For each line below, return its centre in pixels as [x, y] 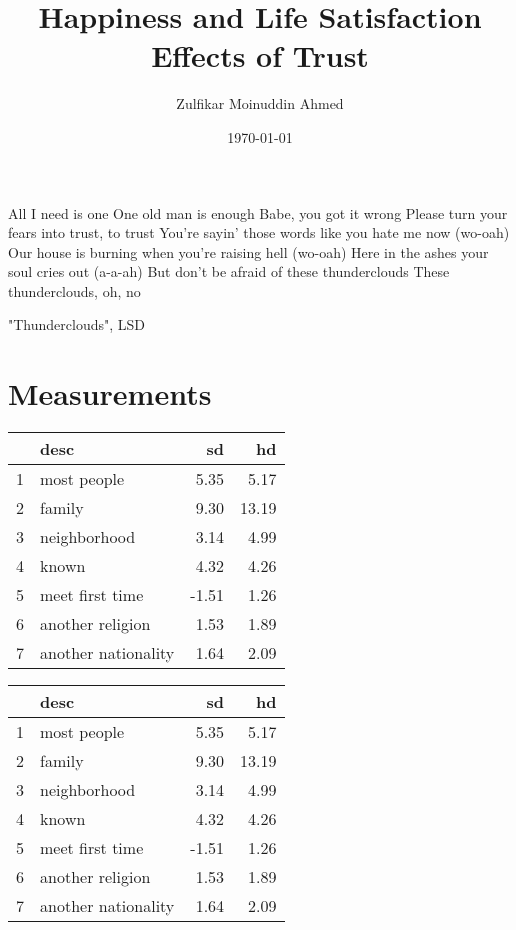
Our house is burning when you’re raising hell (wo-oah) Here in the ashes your [248, 251]
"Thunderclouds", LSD [77, 324]
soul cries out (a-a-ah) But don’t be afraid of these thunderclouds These [229, 271]
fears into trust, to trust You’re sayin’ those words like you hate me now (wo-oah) [259, 232]
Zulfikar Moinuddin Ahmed [260, 103]
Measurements [110, 393]
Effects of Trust [260, 55]
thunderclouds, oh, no [74, 290]
